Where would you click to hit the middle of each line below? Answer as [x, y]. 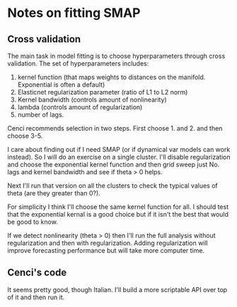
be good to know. [33, 222]
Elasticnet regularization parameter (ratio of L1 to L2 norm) [103, 92]
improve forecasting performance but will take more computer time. [106, 251]
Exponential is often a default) [61, 85]
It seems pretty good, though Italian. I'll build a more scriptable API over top [117, 289]
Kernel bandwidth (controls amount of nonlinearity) [92, 100]
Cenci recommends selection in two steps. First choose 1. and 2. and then [115, 128]
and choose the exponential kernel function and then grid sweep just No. [114, 164]
